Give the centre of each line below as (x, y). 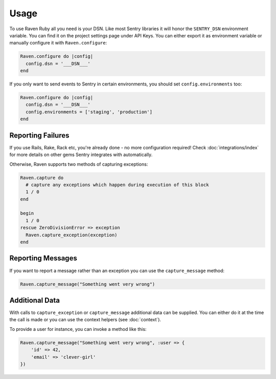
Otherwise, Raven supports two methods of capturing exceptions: (79, 164)
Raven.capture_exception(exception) (72, 235)
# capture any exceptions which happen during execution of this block (117, 185)
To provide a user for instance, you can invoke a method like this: (78, 329)
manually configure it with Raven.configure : (58, 43)
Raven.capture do (42, 177)
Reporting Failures (39, 135)
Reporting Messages (43, 258)
